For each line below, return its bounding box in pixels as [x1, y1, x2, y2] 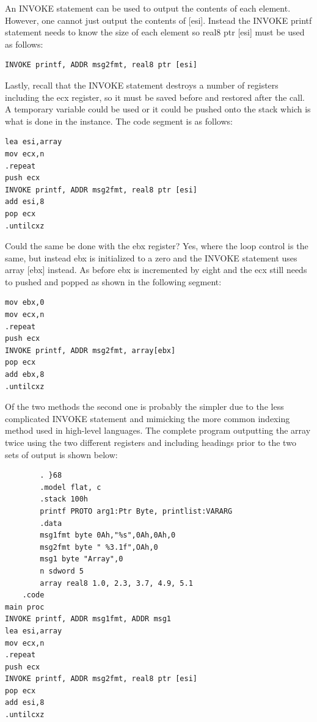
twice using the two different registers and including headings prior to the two [5, 436, 296, 448]
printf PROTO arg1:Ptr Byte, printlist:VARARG [40, 506, 233, 516]
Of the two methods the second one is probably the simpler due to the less [5, 400, 284, 413]
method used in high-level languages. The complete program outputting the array [5, 424, 311, 437]
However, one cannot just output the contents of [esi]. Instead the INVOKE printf [5, 13, 312, 26]
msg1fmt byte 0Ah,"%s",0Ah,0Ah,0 [40, 531, 176, 540]
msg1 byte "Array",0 [40, 555, 123, 564]
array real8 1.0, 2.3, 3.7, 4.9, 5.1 [40, 578, 193, 588]
